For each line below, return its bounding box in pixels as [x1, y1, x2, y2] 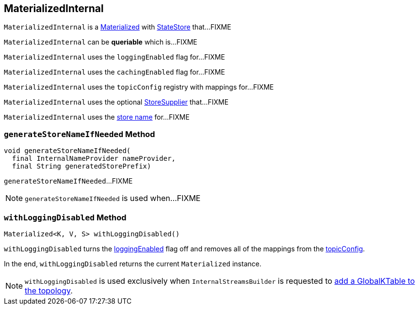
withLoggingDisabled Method [4, 212, 127, 222]
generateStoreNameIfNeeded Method [4, 129, 155, 139]
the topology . [25, 285, 73, 295]
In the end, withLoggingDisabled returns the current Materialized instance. [4, 259, 261, 268]
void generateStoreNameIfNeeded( [4, 147, 131, 155]
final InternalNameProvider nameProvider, [12, 154, 176, 163]
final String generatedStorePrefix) [12, 162, 151, 170]
